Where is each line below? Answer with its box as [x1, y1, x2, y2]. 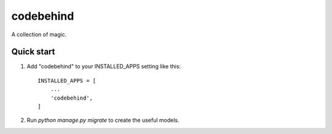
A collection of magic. [11, 31, 67, 38]
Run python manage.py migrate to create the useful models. [26, 117, 180, 124]
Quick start [11, 47, 55, 57]
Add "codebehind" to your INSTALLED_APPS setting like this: [26, 63, 181, 70]
